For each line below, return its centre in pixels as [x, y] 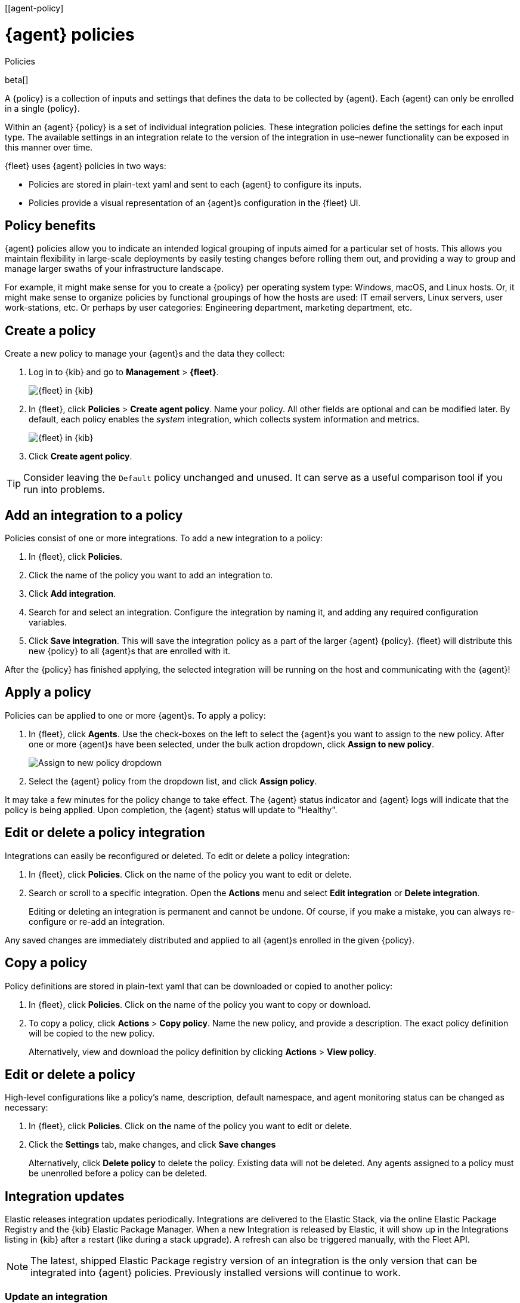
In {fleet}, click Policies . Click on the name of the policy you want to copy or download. [200, 1004]
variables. [48, 623]
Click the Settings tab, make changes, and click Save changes [152, 1145]
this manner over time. [49, 147]
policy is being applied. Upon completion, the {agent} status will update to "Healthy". [171, 810]
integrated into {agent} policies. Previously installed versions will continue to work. [216, 1273]
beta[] [17, 79]
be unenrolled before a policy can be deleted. [118, 1173]
